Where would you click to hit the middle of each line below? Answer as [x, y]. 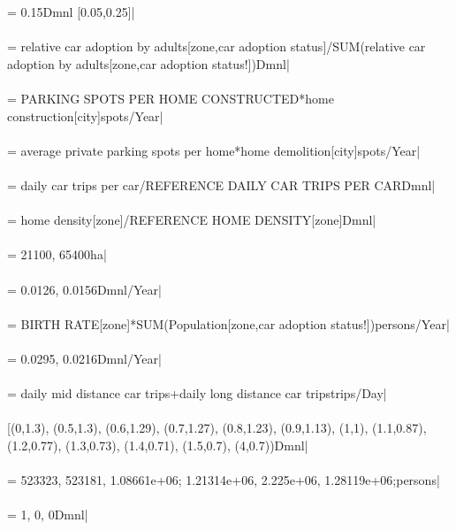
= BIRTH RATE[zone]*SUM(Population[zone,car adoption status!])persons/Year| [228, 323]
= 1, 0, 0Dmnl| [48, 515]
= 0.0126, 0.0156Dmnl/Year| [84, 289]
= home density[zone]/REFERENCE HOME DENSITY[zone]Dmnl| [192, 220]
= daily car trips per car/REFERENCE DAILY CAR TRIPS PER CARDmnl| [221, 184]
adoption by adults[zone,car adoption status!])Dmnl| [148, 63]
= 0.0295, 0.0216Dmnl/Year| [84, 358]
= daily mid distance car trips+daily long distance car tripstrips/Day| [197, 393]
